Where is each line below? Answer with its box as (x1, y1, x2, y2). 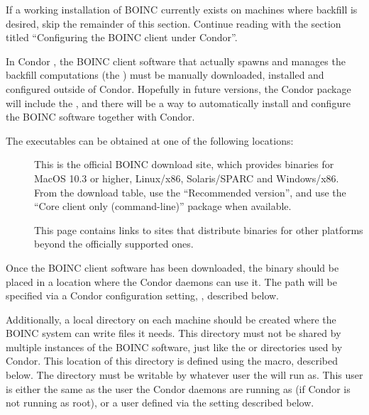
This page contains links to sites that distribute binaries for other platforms (34, 222, 363, 237)
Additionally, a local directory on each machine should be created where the (6, 311, 336, 326)
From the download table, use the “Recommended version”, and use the (34, 184, 346, 199)
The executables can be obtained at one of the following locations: (6, 133, 294, 148)
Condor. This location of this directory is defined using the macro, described (6, 353, 338, 368)
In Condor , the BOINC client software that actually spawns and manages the (6, 53, 346, 68)
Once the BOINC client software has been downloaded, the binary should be (6, 260, 339, 275)
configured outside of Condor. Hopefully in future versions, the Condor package (6, 81, 351, 96)
